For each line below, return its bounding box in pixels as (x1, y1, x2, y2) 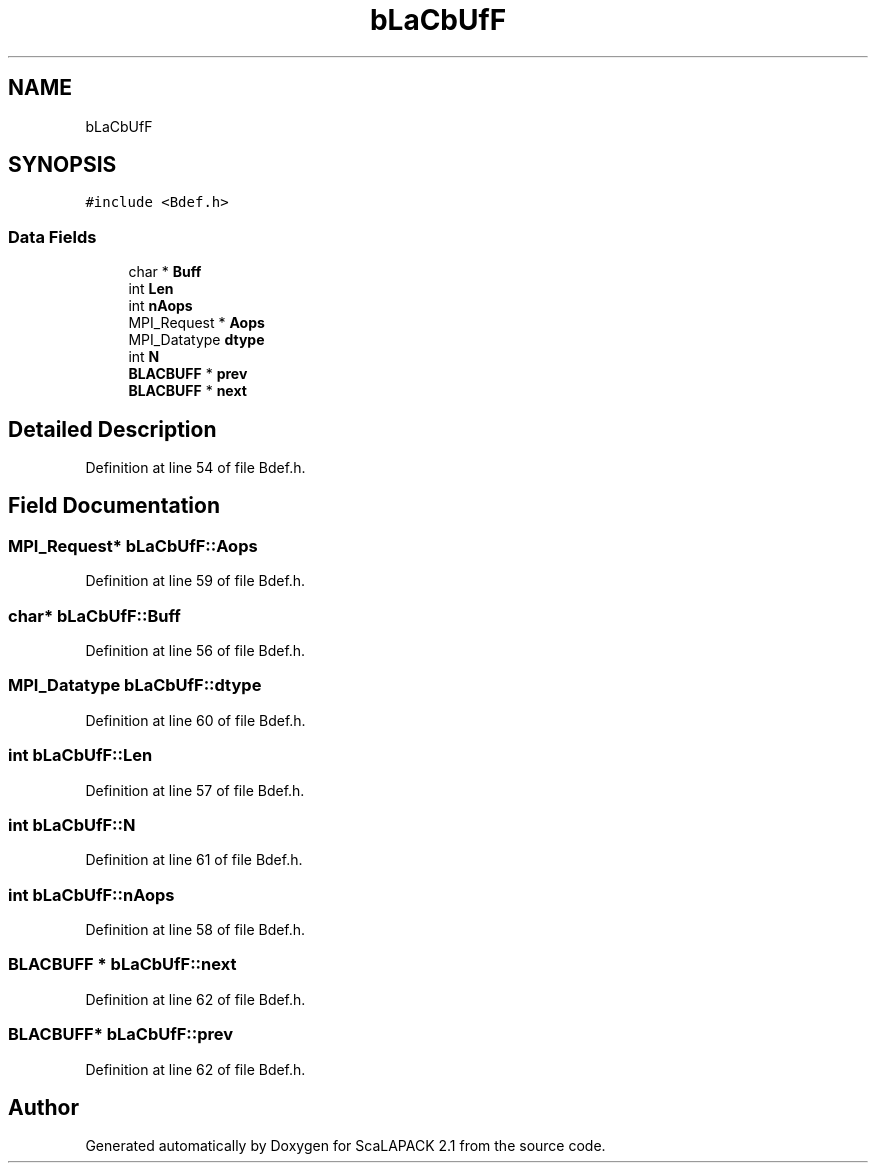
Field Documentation (8, 493, 220, 519)
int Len (128, 280, 174, 298)
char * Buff (128, 263, 202, 281)
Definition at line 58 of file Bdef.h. (85, 921, 306, 938)
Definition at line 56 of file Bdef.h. (85, 642, 306, 659)
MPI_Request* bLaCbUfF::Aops (8, 535, 258, 556)
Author (8, 1094, 79, 1120)
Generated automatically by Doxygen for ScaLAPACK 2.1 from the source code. (85, 1137, 606, 1155)
